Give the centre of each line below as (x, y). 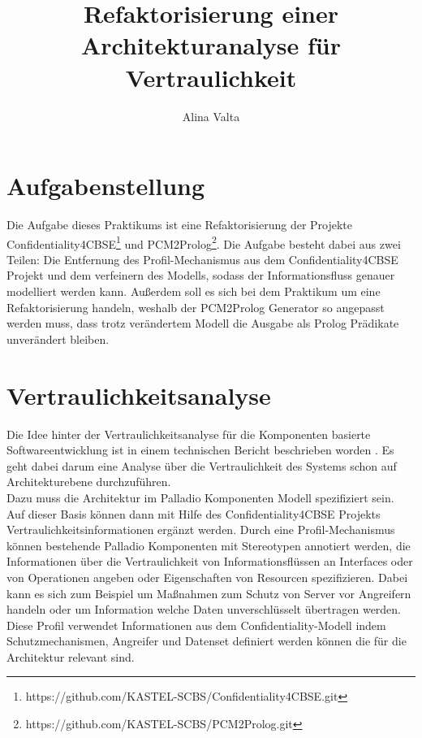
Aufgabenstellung (106, 186)
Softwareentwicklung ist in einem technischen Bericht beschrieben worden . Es (200, 450)
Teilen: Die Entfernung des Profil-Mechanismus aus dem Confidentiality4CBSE (202, 259)
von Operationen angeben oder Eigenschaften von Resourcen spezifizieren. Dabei (207, 577)
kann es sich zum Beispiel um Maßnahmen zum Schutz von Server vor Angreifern (209, 593)
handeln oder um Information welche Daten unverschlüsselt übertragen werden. (204, 609)
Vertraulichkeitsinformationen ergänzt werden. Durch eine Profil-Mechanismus (201, 530)
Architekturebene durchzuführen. (89, 482)
